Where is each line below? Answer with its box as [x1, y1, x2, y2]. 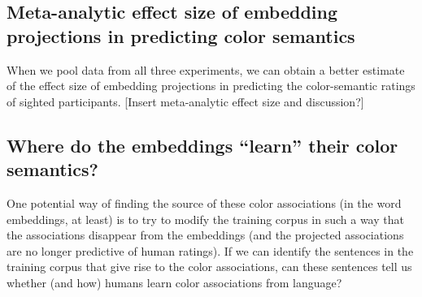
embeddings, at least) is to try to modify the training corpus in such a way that [7, 210, 404, 227]
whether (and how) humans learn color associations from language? [7, 273, 342, 291]
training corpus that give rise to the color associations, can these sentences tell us [7, 258, 412, 275]
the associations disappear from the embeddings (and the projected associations [7, 226, 404, 243]
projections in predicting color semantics [7, 23, 355, 48]
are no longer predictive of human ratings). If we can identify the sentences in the [7, 242, 414, 259]
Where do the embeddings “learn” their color [7, 132, 398, 157]
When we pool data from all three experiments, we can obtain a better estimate [7, 61, 405, 78]
